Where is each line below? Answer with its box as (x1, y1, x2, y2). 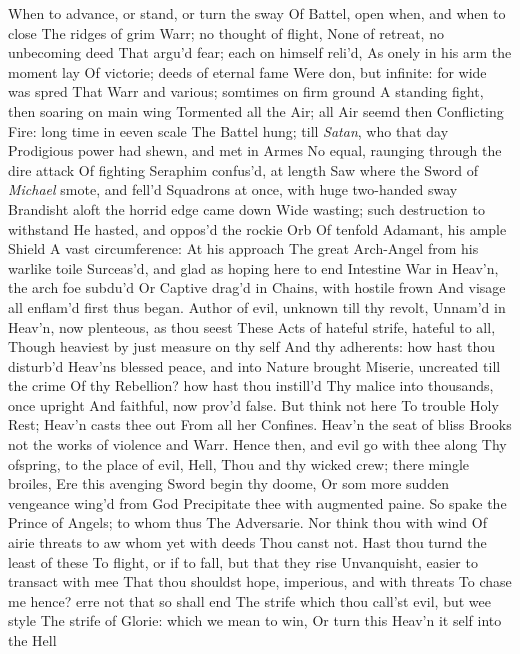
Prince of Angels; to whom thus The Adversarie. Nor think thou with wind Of (8, 512, 487, 533)
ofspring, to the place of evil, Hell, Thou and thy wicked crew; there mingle (8, 453, 470, 474)
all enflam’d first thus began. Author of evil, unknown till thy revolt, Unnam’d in (8, 296, 506, 317)
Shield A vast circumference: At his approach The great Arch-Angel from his (8, 238, 479, 259)
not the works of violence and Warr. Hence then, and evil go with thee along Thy (8, 434, 507, 455)
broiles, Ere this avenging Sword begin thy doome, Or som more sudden (8, 473, 449, 494)
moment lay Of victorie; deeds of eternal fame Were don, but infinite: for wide (8, 61, 487, 82)
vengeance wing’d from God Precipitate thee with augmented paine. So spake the (8, 492, 507, 513)
